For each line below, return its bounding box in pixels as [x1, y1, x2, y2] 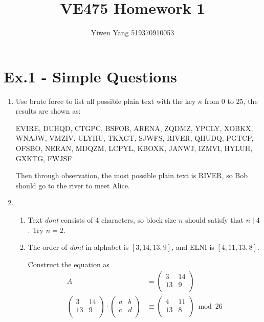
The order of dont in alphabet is [28, 242, 129, 252]
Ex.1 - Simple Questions [4, 66, 178, 87]
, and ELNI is [171, 242, 214, 252]
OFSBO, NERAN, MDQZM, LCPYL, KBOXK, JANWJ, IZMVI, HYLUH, [15, 143, 253, 154]
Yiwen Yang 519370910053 [91, 27, 174, 38]
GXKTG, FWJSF [15, 153, 72, 163]
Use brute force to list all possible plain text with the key [15, 95, 196, 106]
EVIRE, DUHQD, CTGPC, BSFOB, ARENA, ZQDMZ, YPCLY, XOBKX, [15, 122, 253, 133]
